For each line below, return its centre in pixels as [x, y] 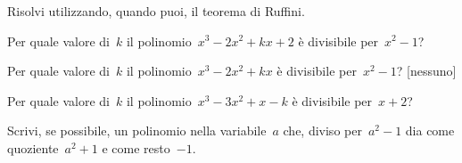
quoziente [33, 147]
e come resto [136, 147]
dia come [430, 130]
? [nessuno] [426, 71]
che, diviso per [322, 130]
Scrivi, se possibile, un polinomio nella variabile [137, 130]
